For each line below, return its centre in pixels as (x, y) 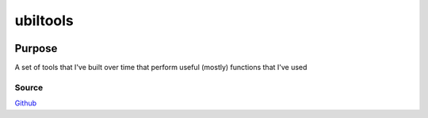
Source (29, 87)
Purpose (36, 48)
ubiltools (44, 20)
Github (26, 103)
